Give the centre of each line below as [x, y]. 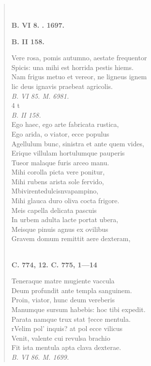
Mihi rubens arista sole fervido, [58, 181]
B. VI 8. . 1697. [38, 25]
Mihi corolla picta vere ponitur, [58, 172]
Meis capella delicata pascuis [54, 210]
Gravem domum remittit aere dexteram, [71, 238]
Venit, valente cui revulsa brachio [61, 338]
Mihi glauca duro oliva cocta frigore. [65, 200]
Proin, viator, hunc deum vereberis [63, 300]
